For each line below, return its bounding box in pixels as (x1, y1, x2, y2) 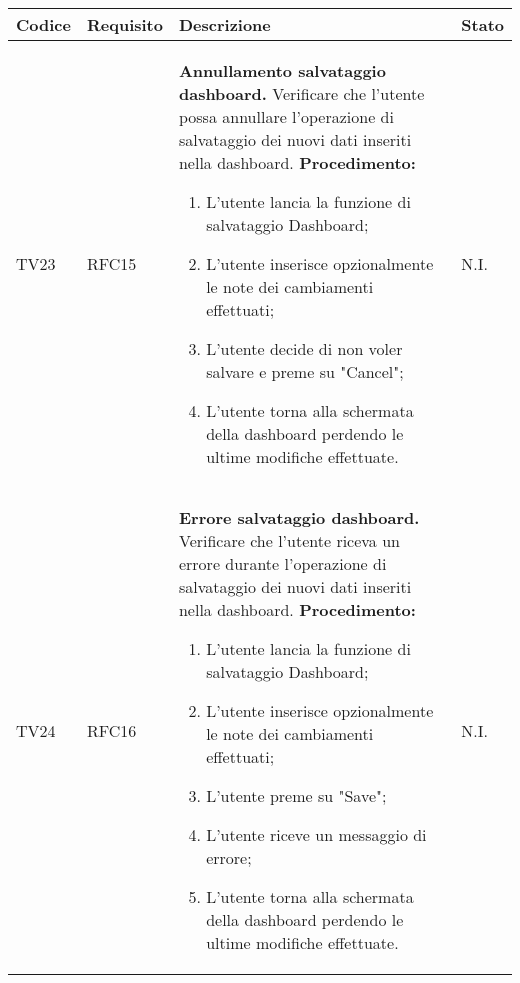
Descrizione (178, 13, 271, 36)
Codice (16, 13, 71, 36)
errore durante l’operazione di (178, 552, 387, 575)
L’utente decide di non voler (206, 337, 403, 360)
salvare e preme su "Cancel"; (206, 360, 404, 383)
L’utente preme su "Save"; (206, 784, 387, 807)
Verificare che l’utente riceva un (178, 529, 400, 552)
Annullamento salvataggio (178, 59, 386, 82)
